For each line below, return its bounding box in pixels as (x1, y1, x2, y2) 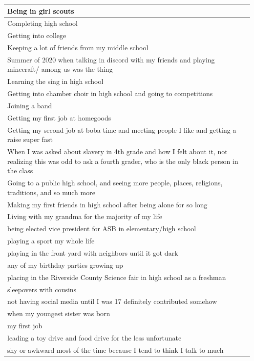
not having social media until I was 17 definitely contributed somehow (7, 296, 217, 306)
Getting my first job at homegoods (7, 112, 111, 122)
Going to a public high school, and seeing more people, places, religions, (7, 178, 223, 188)
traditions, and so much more (7, 187, 95, 197)
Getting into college (7, 30, 66, 40)
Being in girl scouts (7, 5, 74, 16)
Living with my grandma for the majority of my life (7, 211, 162, 221)
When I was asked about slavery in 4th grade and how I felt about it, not (7, 146, 228, 157)
